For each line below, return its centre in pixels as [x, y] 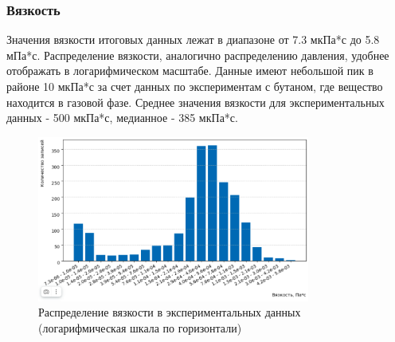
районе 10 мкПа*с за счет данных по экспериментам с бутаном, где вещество [195, 86]
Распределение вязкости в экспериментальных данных [170, 312]
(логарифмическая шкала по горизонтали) [140, 327]
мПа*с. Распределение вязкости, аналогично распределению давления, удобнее [198, 55]
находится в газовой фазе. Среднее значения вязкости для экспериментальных [196, 102]
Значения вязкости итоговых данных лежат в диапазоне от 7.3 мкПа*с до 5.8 [193, 39]
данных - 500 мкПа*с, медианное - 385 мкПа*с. [122, 118]
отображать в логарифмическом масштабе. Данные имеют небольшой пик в [190, 71]
